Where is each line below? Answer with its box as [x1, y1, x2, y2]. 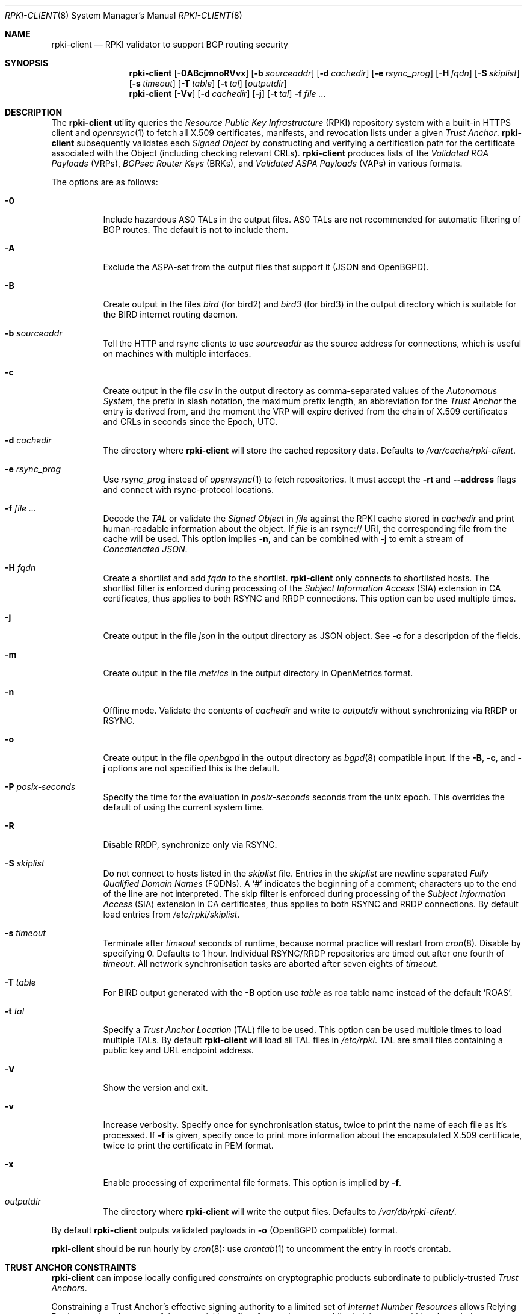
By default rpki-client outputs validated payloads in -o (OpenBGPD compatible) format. [51, 1225, 398, 1235]
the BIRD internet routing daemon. [103, 309, 238, 319]
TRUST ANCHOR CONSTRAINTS [5, 1262, 137, 1272]
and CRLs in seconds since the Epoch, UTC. [103, 416, 278, 427]
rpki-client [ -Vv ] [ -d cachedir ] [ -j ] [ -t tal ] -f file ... [129, 88, 326, 99]
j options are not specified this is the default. [103, 763, 280, 773]
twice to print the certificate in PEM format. [103, 1140, 274, 1150]
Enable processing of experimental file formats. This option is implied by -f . [103, 1177, 402, 1188]
